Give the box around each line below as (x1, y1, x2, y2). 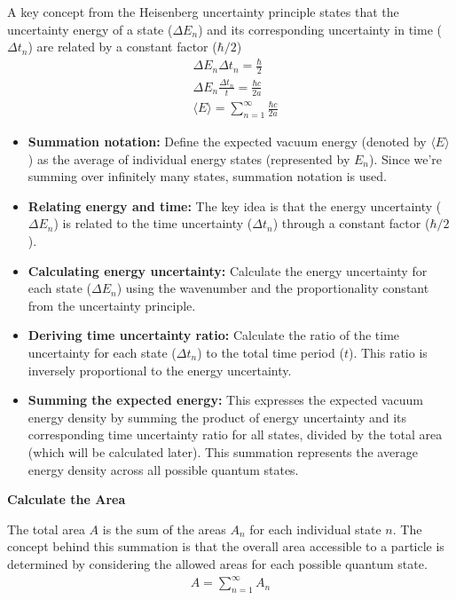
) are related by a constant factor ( (28, 37, 217, 56)
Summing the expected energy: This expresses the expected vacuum (28, 391, 424, 409)
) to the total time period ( (197, 343, 344, 362)
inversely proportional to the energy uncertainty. (28, 360, 292, 379)
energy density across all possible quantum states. (28, 460, 299, 478)
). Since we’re (368, 149, 443, 168)
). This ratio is (348, 343, 428, 362)
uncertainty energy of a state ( (7, 20, 173, 38)
